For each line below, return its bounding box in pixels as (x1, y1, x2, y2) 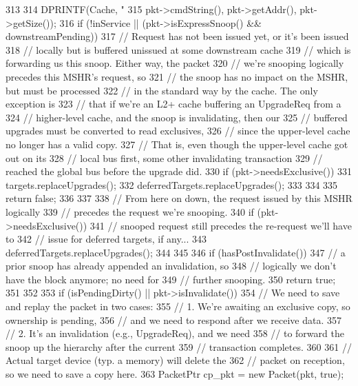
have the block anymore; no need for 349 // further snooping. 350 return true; (6, 272, 336, 286)
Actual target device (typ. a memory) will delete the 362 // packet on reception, (6, 353, 345, 367)
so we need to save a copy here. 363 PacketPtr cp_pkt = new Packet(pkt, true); (6, 367, 344, 381)
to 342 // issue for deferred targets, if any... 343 (6, 232, 207, 246)
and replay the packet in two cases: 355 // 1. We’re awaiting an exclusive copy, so (6, 299, 350, 314)
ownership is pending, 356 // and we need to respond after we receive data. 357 (6, 312, 342, 327)
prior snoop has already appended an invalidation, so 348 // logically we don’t (6, 258, 337, 273)
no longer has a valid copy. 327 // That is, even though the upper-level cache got (6, 136, 348, 151)
